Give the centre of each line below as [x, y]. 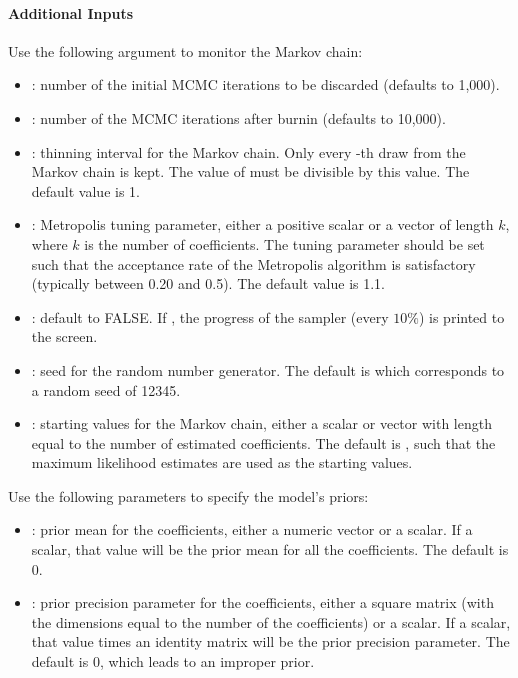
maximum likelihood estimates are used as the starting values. [222, 462]
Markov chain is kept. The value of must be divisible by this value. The [250, 171]
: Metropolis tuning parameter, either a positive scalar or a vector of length [262, 224]
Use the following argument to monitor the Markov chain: [185, 50]
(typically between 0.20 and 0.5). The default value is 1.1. [208, 283]
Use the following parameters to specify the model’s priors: [188, 495]
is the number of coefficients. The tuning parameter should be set [284, 243]
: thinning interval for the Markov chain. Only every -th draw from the [248, 151]
